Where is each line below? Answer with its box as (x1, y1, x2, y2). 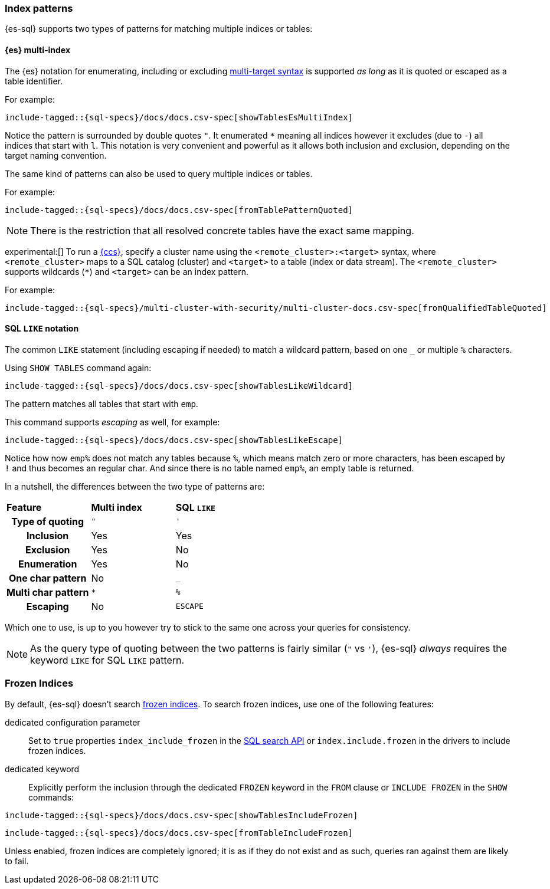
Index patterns (5, 2, 73, 14)
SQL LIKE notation (5, 323, 79, 334)
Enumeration (18, 557, 77, 570)
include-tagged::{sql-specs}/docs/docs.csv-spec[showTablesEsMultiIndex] (5, 112, 353, 122)
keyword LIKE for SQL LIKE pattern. (30, 654, 185, 666)
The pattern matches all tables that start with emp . (5, 398, 198, 409)
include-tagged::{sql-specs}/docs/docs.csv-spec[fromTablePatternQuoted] (5, 205, 353, 215)
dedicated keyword (5, 763, 80, 774)
